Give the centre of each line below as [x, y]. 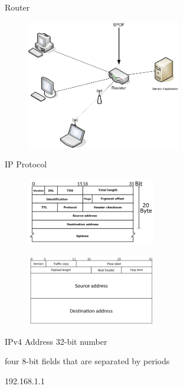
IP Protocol [26, 164]
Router [17, 7]
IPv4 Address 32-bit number [56, 341]
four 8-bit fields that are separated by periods [87, 361]
